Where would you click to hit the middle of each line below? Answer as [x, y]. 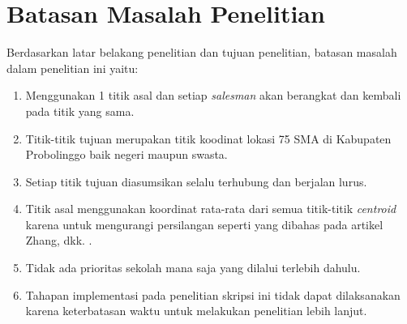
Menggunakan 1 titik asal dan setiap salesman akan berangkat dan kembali [213, 95]
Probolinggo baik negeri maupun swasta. [126, 154]
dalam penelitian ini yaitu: [73, 68]
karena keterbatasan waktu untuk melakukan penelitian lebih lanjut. [196, 311]
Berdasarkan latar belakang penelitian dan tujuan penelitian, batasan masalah [202, 52]
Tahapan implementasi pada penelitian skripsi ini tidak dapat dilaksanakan [213, 294]
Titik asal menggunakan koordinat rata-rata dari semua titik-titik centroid [211, 209]
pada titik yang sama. [80, 111]
